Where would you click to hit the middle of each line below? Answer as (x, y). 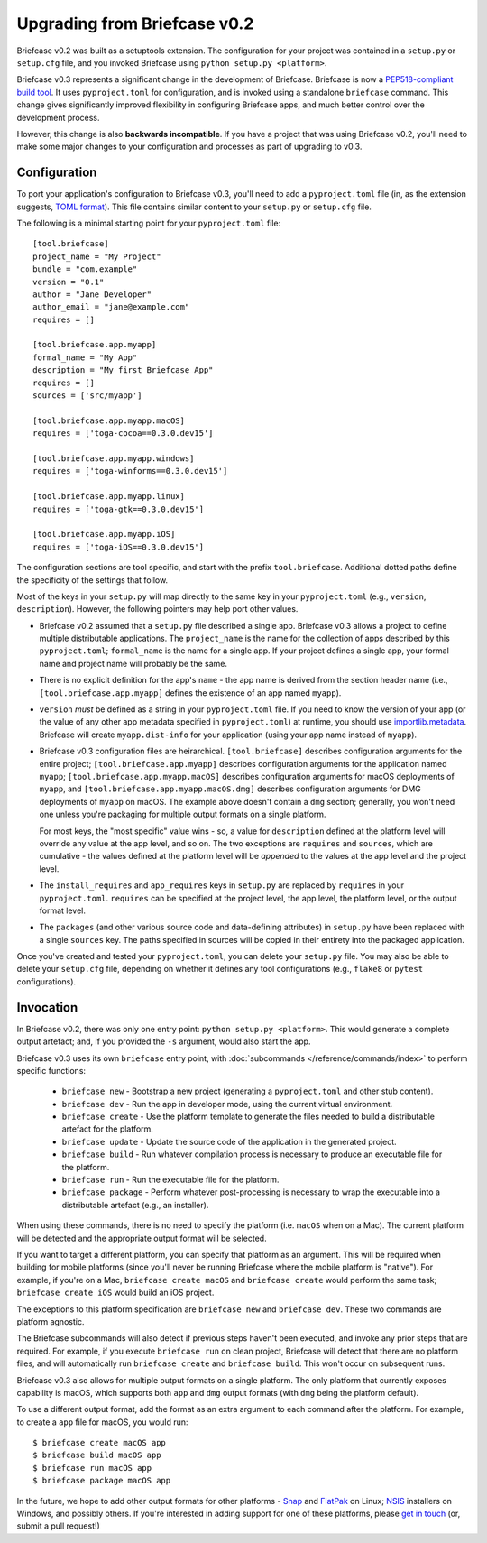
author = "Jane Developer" (92, 294)
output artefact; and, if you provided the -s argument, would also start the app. (164, 1041)
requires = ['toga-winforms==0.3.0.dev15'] (130, 471)
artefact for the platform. (107, 1129)
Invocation (47, 1007)
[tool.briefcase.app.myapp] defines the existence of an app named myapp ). (190, 693)
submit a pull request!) (59, 1526)
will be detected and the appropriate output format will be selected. (142, 1238)
